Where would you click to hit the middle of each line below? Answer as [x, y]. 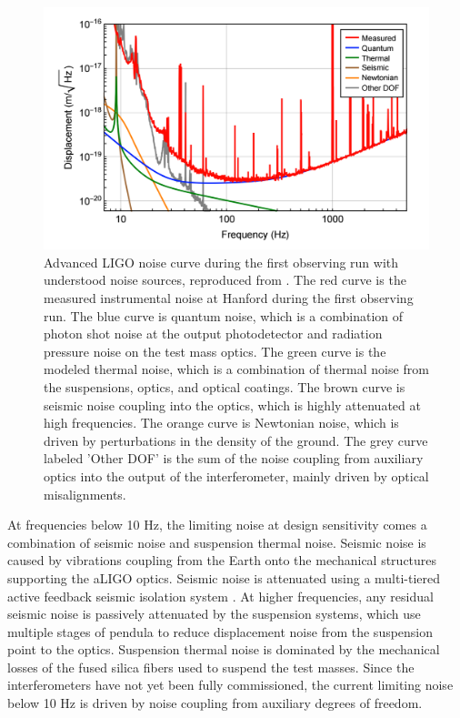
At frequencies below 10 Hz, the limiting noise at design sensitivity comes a [217, 525]
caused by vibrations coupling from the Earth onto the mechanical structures [222, 560]
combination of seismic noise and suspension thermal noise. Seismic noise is [217, 542]
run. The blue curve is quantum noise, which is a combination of [224, 315]
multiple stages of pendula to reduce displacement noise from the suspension [220, 631]
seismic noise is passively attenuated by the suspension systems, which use [214, 614]
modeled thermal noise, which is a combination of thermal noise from [236, 369]
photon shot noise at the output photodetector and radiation [213, 334]
